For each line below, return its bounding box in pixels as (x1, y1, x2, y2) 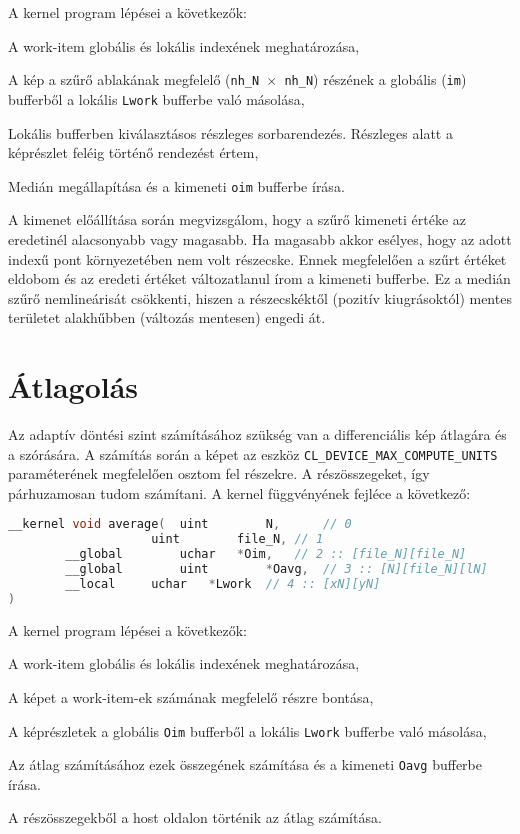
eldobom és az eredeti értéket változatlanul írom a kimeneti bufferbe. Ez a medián (8, 268, 511, 289)
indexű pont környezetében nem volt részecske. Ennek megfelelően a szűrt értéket (8, 248, 507, 269)
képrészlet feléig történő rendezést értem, (8, 142, 259, 163)
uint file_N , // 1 (151, 532, 324, 547)
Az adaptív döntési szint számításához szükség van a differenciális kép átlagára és (8, 424, 507, 445)
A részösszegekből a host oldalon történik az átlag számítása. (8, 807, 382, 828)
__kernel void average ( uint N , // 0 (8, 517, 352, 532)
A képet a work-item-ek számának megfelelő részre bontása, (8, 686, 374, 707)
